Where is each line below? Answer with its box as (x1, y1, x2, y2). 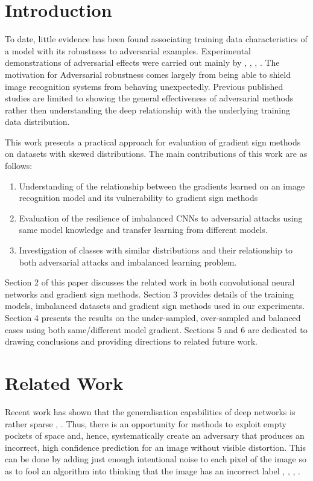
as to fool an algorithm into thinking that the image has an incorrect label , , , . (5, 464, 300, 477)
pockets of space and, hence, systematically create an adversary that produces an (5, 429, 305, 442)
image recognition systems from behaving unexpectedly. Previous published (5, 80, 283, 92)
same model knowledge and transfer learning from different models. (19, 223, 268, 236)
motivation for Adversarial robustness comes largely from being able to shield (5, 68, 291, 80)
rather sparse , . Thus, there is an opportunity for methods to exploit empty (5, 417, 286, 430)
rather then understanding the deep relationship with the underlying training (5, 103, 290, 116)
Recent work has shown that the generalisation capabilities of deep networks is (5, 405, 296, 418)
